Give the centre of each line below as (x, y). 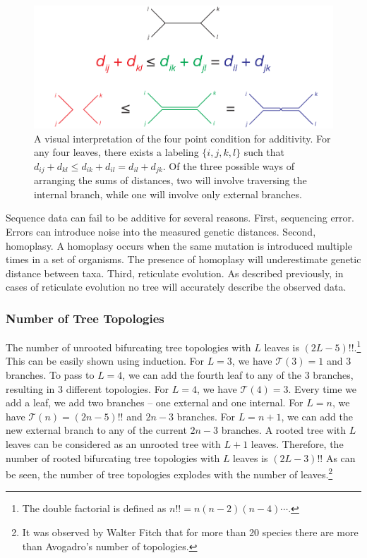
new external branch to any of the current (96, 430)
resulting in (30, 388)
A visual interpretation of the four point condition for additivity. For (182, 138)
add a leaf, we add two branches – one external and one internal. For (155, 402)
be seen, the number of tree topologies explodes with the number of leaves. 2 (169, 473)
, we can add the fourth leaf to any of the (212, 374)
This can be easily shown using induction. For (105, 361)
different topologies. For (118, 388)
